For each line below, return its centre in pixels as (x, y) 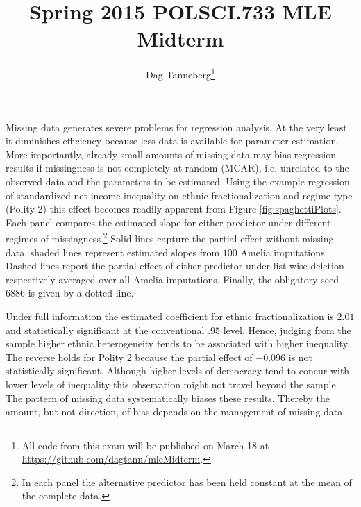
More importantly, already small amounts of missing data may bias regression (171, 154)
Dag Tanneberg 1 (180, 73)
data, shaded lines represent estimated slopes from (113, 252)
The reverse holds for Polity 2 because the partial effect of (129, 357)
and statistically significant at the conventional (105, 330)
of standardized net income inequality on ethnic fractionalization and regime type (179, 195)
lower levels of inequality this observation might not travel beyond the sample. (172, 384)
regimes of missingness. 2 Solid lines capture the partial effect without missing (170, 237)
